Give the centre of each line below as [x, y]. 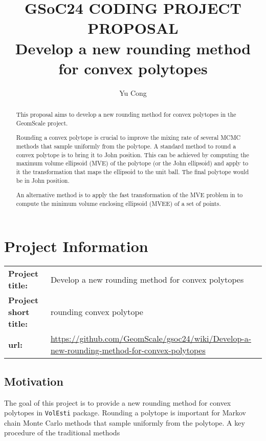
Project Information [76, 246]
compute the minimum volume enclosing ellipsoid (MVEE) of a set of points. [118, 203]
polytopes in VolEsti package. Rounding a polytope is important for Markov [125, 413]
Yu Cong [133, 92]
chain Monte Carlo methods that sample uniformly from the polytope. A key [125, 422]
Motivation [34, 381]
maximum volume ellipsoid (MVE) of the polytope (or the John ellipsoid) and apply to [132, 163]
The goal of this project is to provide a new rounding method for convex [118, 402]
